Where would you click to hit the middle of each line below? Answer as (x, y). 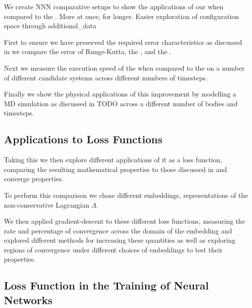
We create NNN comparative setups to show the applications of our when (114, 6)
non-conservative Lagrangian (47, 204)
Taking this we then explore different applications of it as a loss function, (113, 160)
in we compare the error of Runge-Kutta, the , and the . (88, 51)
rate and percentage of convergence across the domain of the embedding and (118, 230)
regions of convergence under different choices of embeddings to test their (113, 249)
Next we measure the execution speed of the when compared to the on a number (124, 67)
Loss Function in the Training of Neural (107, 285)
